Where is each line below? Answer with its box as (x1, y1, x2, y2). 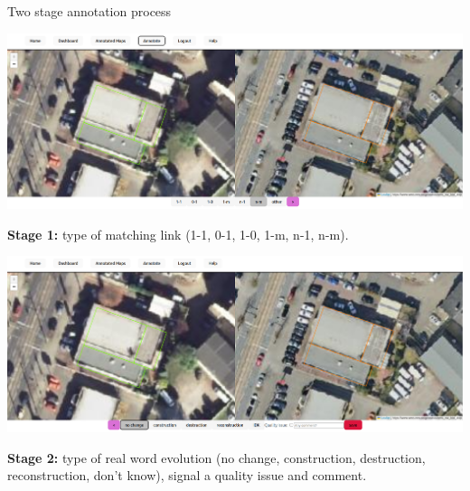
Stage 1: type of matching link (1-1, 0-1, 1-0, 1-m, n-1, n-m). (7, 224, 349, 243)
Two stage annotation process (7, 2, 172, 20)
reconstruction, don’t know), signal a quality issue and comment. (7, 466, 367, 485)
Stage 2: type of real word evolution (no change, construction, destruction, (7, 448, 426, 467)
